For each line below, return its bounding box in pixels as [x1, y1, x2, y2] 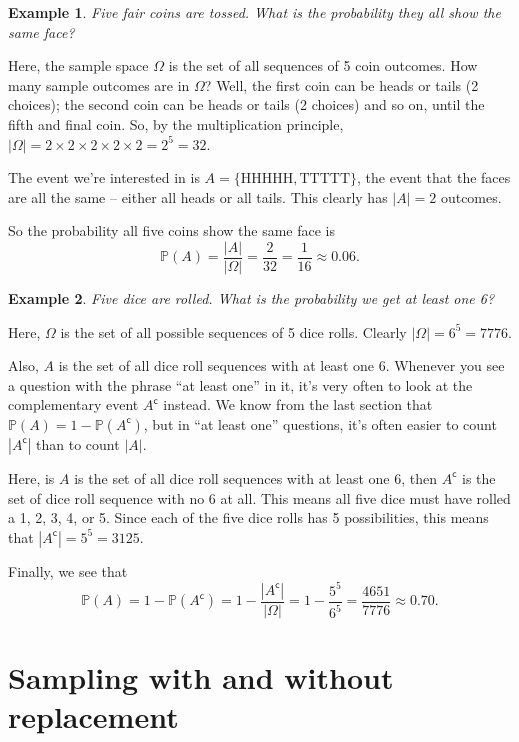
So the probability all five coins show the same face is [8, 220, 335, 241]
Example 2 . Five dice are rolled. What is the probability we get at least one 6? [8, 288, 495, 308]
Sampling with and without [8, 657, 394, 698]
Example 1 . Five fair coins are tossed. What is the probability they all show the [8, 2, 501, 22]
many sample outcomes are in [8, 74, 190, 95]
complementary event [8, 394, 139, 415]
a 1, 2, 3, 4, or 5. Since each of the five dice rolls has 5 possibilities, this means [8, 507, 489, 528]
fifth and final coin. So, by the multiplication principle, [8, 113, 344, 134]
